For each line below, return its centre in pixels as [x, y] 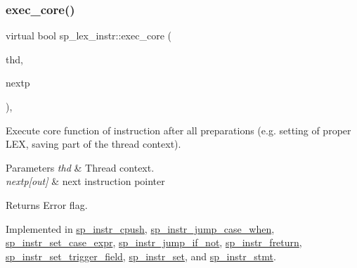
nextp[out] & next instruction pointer [85, 181]
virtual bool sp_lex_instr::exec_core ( [89, 36]
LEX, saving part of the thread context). [93, 144]
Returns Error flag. [47, 204]
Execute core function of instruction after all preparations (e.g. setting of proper [178, 130]
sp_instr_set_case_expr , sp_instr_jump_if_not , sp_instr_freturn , [154, 242]
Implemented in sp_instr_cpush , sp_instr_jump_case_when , [140, 228]
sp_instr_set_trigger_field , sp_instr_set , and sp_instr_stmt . [141, 256]
